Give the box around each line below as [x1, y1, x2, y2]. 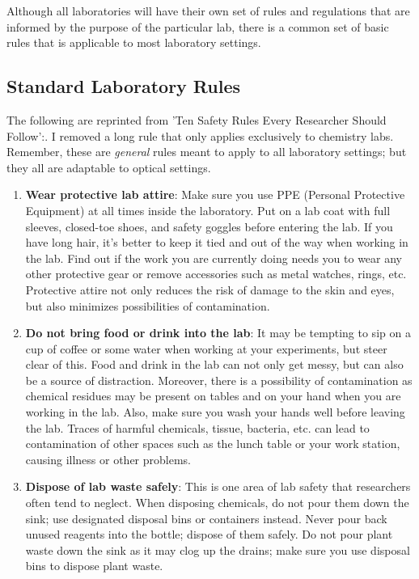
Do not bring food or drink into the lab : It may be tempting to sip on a [25, 324, 411, 341]
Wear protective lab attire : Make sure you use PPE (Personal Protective [25, 186, 405, 203]
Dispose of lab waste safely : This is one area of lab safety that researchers [25, 478, 411, 495]
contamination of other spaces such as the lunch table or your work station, [25, 435, 400, 452]
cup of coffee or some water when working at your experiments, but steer [25, 340, 387, 357]
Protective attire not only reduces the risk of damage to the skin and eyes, [25, 281, 395, 298]
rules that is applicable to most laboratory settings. [6, 34, 261, 51]
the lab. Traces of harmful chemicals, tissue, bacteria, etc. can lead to [25, 419, 370, 436]
